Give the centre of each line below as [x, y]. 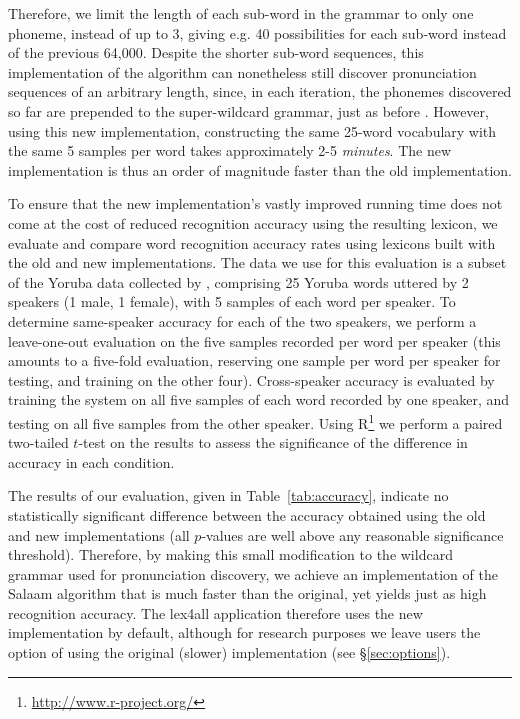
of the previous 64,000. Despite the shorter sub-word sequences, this [216, 52]
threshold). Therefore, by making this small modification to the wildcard [230, 554]
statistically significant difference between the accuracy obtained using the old [247, 514]
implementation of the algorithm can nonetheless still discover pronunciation [242, 71]
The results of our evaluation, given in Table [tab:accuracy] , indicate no [228, 495]
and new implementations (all [99, 534]
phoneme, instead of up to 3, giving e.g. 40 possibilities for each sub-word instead [257, 32]
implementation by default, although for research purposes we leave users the [244, 632]
